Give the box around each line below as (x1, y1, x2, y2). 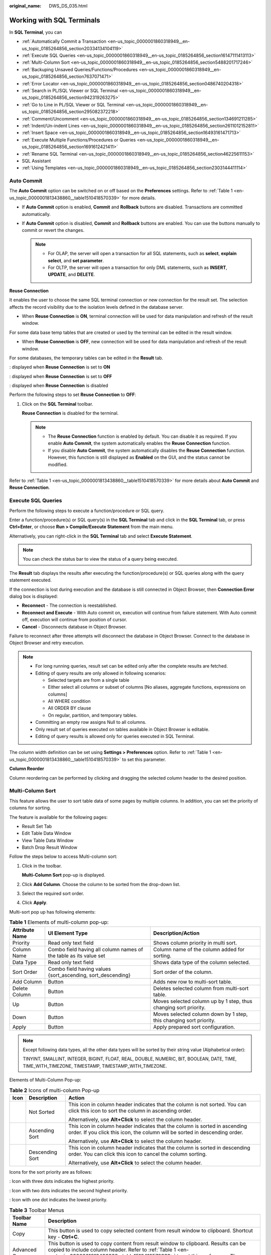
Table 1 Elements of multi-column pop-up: (9, 919, 109, 926)
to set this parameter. (122, 756, 166, 763)
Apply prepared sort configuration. (153, 1023, 235, 1030)
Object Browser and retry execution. (9, 640, 84, 646)
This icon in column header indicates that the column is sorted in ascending (68, 1122, 247, 1129)
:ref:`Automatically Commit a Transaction (22, 38, 106, 45)
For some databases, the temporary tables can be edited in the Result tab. (9, 354, 163, 361)
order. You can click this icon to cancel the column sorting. (68, 1150, 207, 1157)
